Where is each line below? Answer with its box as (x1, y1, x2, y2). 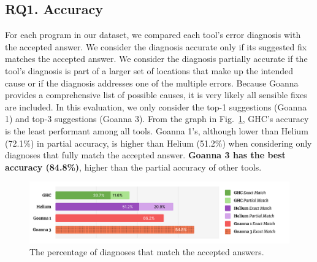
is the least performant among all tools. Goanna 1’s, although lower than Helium (5, 124, 308, 137)
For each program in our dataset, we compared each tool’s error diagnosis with (5, 28, 301, 41)
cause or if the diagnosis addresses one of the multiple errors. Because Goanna (5, 76, 299, 89)
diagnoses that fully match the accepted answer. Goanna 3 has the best (5, 148, 286, 161)
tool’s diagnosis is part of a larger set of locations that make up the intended (5, 64, 293, 77)
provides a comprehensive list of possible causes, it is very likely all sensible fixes (5, 88, 307, 101)
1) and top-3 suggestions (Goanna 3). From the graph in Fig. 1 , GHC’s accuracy (5, 112, 309, 125)
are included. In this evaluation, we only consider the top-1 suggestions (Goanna (5, 100, 307, 113)
